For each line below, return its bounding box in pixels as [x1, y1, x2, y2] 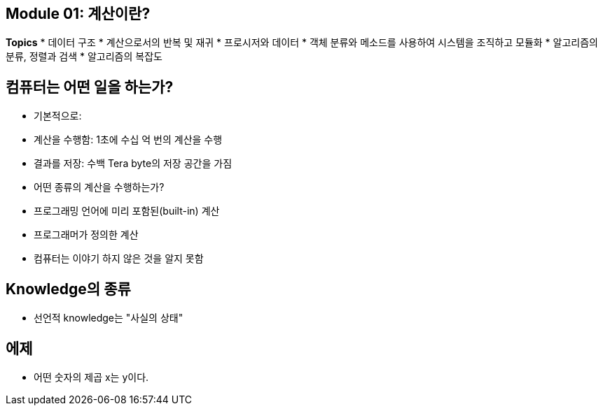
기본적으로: [34, 110, 82, 122]
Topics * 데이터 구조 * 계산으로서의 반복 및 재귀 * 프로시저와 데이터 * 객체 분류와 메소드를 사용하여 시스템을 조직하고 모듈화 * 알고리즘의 [6, 36, 598, 49]
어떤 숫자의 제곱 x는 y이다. [34, 370, 149, 383]
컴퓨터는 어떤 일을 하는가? [6, 78, 174, 96]
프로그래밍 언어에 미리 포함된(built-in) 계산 [34, 205, 220, 217]
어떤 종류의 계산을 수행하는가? [34, 181, 165, 194]
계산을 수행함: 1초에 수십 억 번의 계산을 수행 [34, 134, 223, 146]
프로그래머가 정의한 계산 [34, 229, 139, 241]
